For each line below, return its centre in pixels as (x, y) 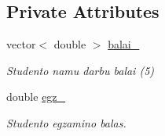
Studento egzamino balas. (66, 122)
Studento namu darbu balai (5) (81, 70)
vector (21, 44)
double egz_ (36, 97)
